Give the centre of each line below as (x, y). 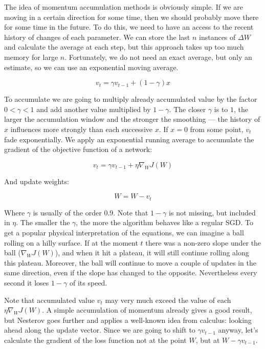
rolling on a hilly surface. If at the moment (71, 242)
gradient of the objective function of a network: (78, 149)
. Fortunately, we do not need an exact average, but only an (158, 57)
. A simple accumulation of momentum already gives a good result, (147, 310)
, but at (208, 340)
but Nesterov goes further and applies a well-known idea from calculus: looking (128, 320)
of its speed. (89, 282)
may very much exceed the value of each (168, 300)
